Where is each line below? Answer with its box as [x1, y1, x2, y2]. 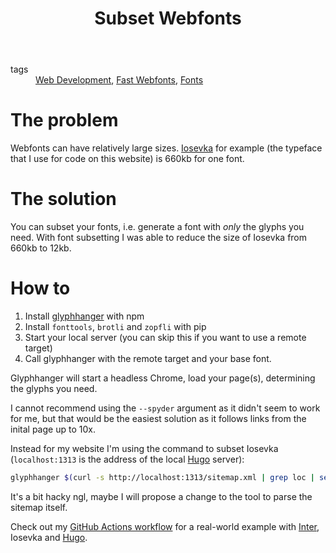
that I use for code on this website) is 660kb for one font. [10, 153, 245, 165]
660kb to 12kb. [10, 242, 72, 254]
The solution [10, 188, 117, 211]
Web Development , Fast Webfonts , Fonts [35, 74, 204, 86]
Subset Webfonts [94, 7, 242, 30]
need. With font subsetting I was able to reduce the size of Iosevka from [10, 232, 308, 244]
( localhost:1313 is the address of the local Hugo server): [10, 453, 245, 465]
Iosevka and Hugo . [10, 531, 88, 543]
